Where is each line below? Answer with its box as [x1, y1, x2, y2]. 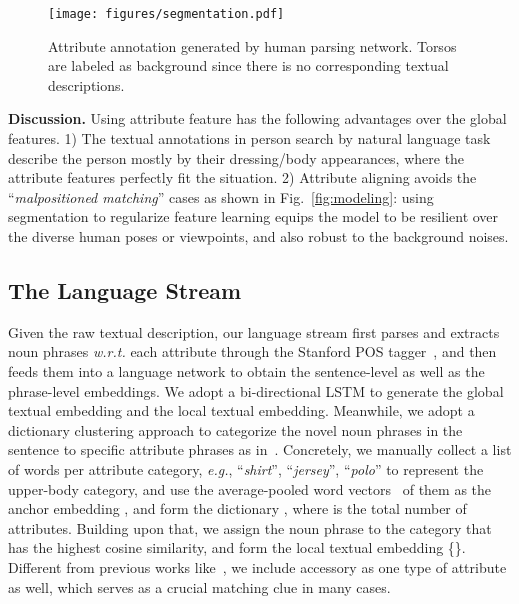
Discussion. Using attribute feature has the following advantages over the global [8, 108, 507, 129]
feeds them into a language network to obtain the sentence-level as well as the [8, 360, 485, 381]
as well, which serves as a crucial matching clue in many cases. [8, 576, 391, 597]
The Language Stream [8, 274, 242, 305]
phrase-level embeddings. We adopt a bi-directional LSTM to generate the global [8, 380, 504, 401]
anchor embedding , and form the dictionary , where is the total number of [8, 498, 467, 519]
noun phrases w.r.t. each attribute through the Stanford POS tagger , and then [8, 341, 497, 362]
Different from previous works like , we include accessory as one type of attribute [8, 556, 507, 577]
